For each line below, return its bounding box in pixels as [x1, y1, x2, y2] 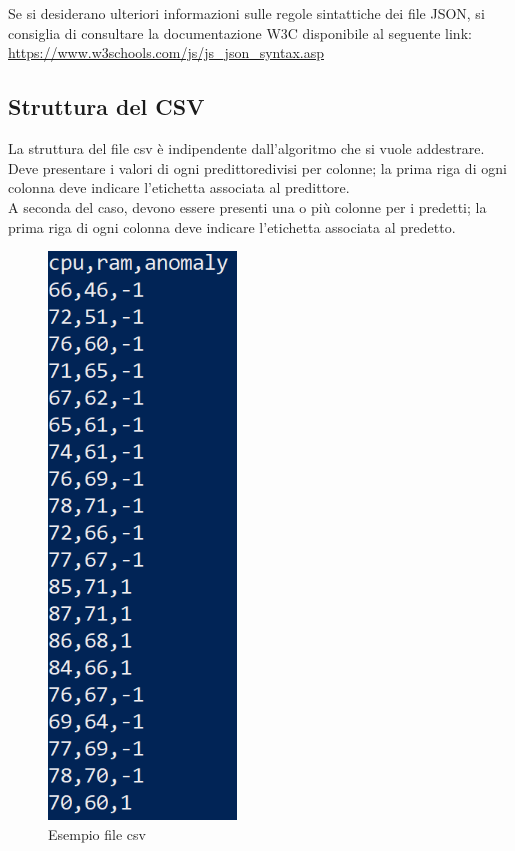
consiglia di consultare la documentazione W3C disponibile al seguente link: [8, 22, 472, 43]
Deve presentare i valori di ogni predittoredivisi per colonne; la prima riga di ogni [8, 157, 507, 178]
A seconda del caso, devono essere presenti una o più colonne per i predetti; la [8, 196, 487, 217]
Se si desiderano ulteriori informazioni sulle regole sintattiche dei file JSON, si [8, 3, 485, 24]
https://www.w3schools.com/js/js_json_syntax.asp [8, 42, 325, 63]
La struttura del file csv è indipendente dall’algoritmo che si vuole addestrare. [8, 138, 485, 159]
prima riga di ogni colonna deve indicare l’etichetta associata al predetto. [8, 216, 456, 237]
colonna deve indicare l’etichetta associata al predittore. [8, 177, 350, 198]
